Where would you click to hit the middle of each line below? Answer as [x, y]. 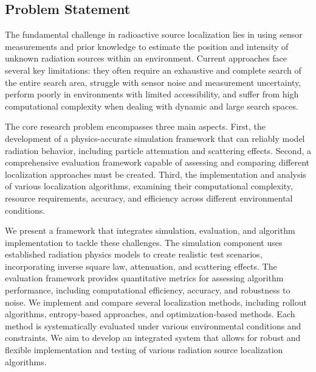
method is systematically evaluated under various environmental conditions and [153, 325]
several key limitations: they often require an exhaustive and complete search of [153, 70]
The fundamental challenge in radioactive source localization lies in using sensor [154, 34]
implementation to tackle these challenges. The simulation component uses [144, 242]
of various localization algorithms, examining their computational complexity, [149, 186]
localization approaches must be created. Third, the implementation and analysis [156, 174]
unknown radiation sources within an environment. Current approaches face [146, 58]
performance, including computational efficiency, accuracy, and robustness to [148, 290]
